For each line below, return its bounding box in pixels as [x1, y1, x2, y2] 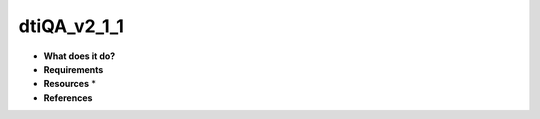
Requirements [43, 63, 104, 75]
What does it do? [43, 50, 116, 62]
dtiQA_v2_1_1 [18, 15, 125, 37]
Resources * [43, 78, 97, 90]
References [43, 91, 93, 104]
